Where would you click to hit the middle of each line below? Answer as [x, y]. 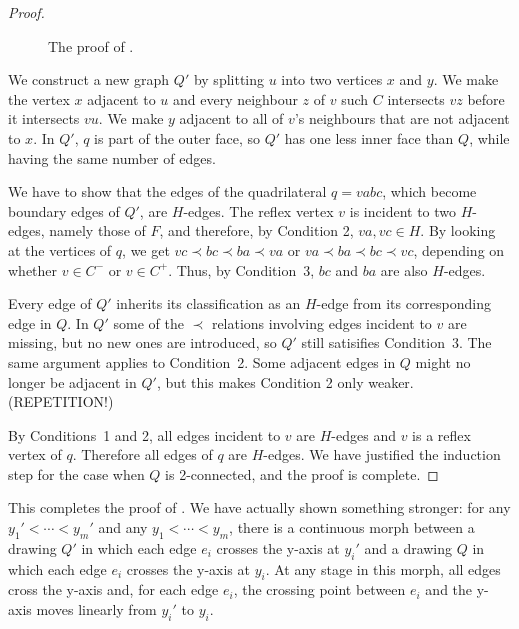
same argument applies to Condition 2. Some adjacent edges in [202, 361]
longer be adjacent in [72, 381]
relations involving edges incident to [321, 322]
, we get [146, 249]
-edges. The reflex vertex [258, 210]
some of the [148, 322]
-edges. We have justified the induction [382, 454]
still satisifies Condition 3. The [396, 342]
